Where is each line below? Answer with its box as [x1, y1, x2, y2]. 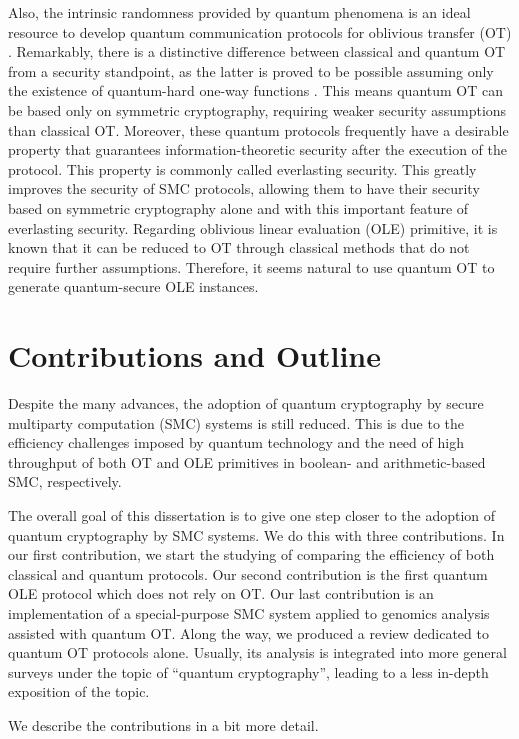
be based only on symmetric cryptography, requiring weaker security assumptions [8, 99, 507, 120]
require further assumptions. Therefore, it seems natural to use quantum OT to [8, 256, 495, 277]
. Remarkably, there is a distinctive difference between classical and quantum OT [8, 41, 506, 62]
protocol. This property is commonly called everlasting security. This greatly [8, 158, 477, 179]
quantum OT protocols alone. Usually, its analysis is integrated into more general [8, 642, 507, 663]
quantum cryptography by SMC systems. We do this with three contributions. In [8, 524, 505, 545]
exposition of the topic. [8, 681, 150, 702]
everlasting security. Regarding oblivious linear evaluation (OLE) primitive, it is [8, 217, 498, 238]
